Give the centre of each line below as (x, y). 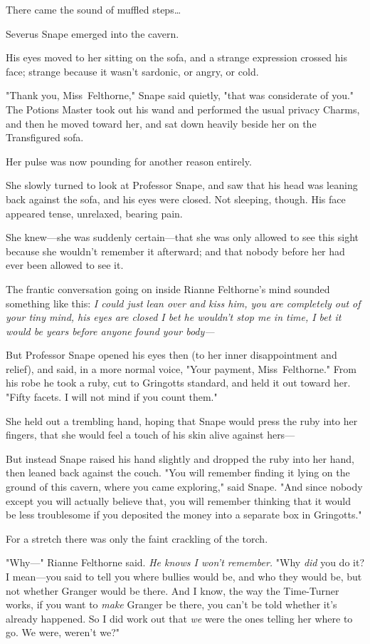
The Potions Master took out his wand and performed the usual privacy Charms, (183, 109)
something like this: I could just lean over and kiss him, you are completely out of (183, 303)
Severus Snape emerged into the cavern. (92, 33)
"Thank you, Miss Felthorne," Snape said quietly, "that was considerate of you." (180, 95)
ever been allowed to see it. (65, 265)
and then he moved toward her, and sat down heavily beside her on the (161, 123)
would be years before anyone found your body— (110, 331)
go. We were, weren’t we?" (63, 632)
